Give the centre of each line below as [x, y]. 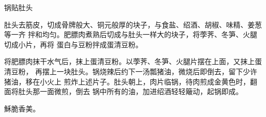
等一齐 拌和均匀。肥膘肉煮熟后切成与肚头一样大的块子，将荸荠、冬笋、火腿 [131, 34]
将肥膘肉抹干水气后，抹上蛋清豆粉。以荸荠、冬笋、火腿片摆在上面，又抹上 [129, 61]
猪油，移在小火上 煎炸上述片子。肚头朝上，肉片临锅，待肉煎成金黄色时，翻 [131, 81]
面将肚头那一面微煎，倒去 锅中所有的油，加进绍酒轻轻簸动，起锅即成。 [124, 91]
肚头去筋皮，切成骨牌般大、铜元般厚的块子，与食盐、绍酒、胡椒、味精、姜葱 [133, 24]
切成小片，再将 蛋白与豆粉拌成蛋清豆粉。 [73, 44]
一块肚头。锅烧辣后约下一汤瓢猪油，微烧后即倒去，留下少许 [157, 71]
